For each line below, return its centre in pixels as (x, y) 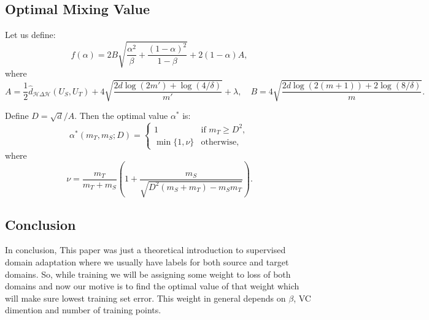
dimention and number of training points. (83, 310)
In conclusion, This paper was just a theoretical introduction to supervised (145, 250)
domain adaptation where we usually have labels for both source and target (147, 262)
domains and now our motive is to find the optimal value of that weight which (152, 286)
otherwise (219, 143)
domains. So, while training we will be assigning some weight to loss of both (148, 274)
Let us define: (30, 35)
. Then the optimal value (121, 116)
